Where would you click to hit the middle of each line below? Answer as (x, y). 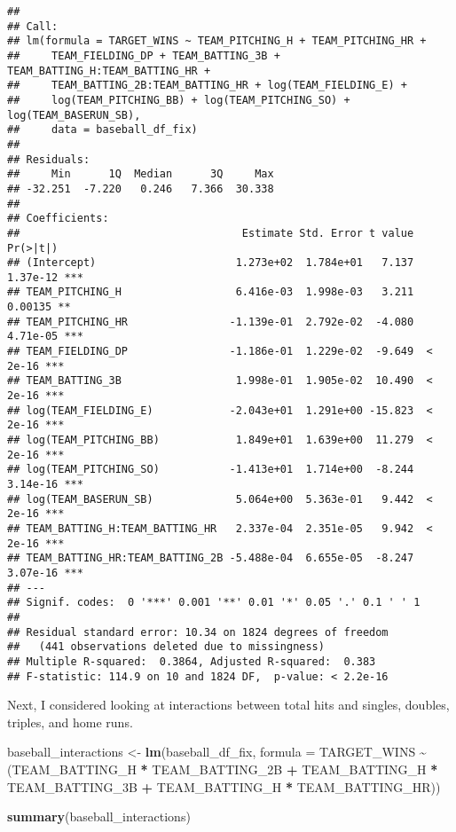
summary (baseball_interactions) (99, 816)
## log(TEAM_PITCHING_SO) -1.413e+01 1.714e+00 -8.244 (211, 470)
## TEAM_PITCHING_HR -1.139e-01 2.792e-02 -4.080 (211, 322)
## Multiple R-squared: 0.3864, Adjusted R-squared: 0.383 (192, 661)
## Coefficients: (58, 219)
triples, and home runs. (70, 722)
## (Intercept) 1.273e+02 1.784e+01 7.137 (211, 263)
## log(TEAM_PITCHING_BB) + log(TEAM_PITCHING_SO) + (179, 100)
